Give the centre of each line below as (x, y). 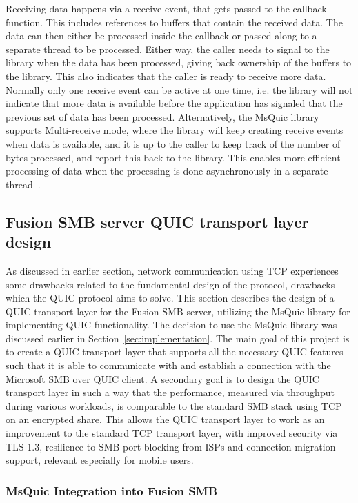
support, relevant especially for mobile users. (100, 460)
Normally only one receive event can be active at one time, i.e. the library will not (179, 89)
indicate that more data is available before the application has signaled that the (174, 103)
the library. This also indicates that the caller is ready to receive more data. (166, 76)
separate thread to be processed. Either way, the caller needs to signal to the (168, 49)
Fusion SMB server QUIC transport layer (157, 221)
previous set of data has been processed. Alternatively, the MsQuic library (162, 116)
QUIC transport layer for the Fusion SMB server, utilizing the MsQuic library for (178, 311)
